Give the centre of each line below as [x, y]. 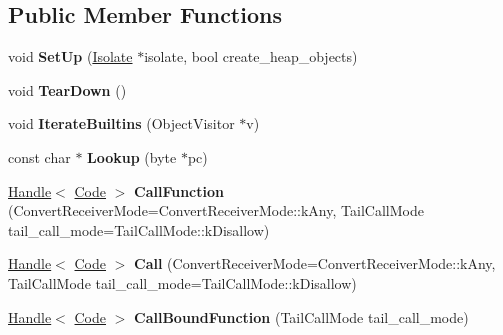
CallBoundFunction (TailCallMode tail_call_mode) [301, 316]
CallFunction [179, 190]
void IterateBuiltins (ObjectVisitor [121, 123]
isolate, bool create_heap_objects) [251, 56]
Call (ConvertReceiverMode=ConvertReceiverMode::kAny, [315, 263]
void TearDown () [67, 89]
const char [39, 156]
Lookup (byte [132, 156]
